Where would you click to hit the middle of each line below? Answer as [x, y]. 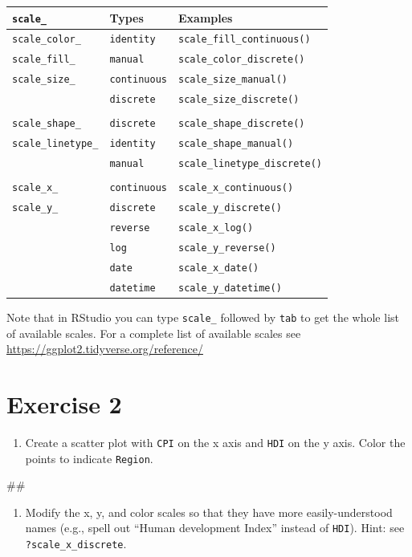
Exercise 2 [64, 403]
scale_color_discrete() [241, 60]
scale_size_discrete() [239, 100]
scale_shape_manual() [236, 144]
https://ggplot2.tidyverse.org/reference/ [105, 349]
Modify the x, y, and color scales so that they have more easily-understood [209, 512]
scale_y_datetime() [230, 288]
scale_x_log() [216, 228]
